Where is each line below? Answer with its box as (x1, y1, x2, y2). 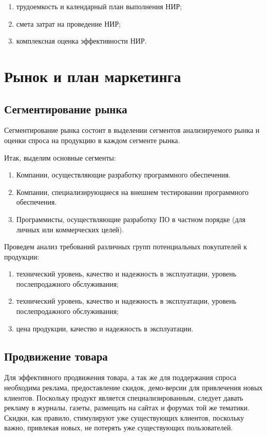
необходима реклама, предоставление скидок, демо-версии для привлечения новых (4, 382, 263, 393)
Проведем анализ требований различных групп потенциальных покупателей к (4, 241, 247, 252)
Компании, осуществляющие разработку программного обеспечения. (16, 169, 231, 180)
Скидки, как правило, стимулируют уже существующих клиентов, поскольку (4, 412, 244, 423)
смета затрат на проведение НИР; (16, 18, 121, 29)
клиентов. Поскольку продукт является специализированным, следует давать (4, 392, 243, 403)
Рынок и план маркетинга (4, 65, 181, 86)
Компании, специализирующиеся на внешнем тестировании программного (16, 186, 249, 197)
